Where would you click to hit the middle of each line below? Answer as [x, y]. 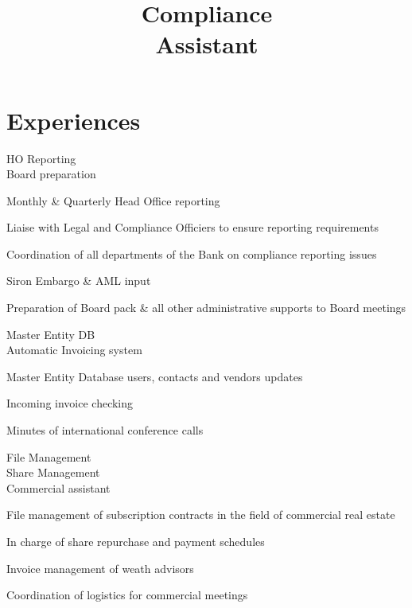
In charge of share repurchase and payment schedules [136, 541]
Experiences [74, 120]
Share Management [53, 472]
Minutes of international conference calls [105, 430]
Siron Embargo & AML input [79, 281]
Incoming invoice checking [70, 403]
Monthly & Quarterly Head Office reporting [113, 200]
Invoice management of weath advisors [100, 568]
